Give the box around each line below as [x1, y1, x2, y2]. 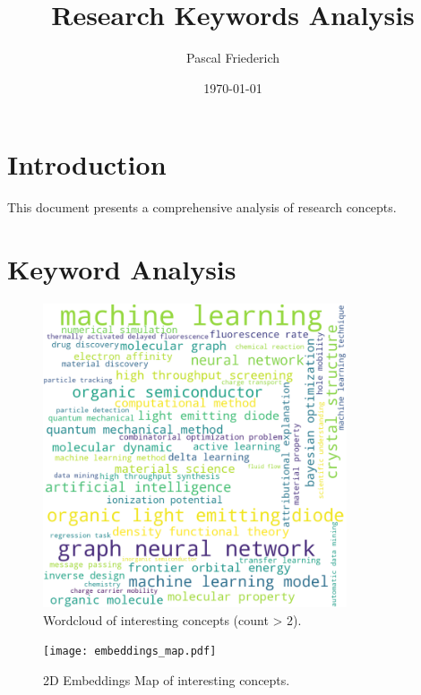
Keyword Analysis [7, 251, 236, 287]
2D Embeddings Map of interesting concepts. [43, 671, 290, 689]
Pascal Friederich [186, 48, 279, 67]
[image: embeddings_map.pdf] [43, 645, 217, 658]
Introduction [7, 146, 167, 183]
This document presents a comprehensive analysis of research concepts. [7, 198, 397, 217]
